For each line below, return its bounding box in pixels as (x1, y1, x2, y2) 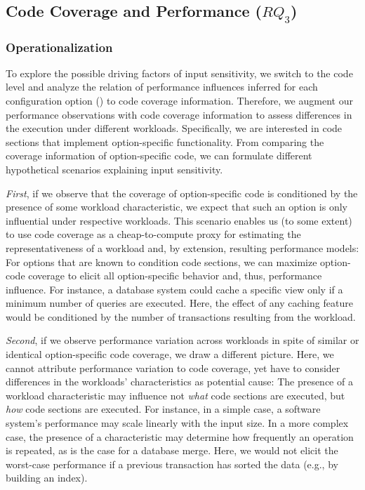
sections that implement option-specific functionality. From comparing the (6, 134, 324, 149)
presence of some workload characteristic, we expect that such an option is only (6, 199, 347, 214)
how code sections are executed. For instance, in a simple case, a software (6, 402, 321, 416)
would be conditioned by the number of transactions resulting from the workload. (6, 309, 356, 324)
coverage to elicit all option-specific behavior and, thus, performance (28, 268, 322, 283)
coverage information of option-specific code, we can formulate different (6, 148, 312, 163)
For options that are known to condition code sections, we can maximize (6, 254, 317, 269)
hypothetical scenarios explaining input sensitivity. (6, 161, 223, 176)
